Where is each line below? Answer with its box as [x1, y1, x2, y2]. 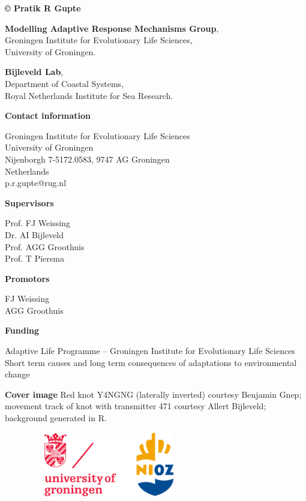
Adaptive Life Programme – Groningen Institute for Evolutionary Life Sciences [5, 344, 295, 357]
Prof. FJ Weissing [5, 217, 70, 229]
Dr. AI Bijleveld [5, 228, 64, 241]
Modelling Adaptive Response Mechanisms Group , [5, 22, 219, 34]
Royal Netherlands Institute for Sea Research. [5, 89, 173, 101]
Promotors [5, 272, 50, 284]
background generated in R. [5, 412, 107, 424]
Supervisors [5, 196, 54, 209]
